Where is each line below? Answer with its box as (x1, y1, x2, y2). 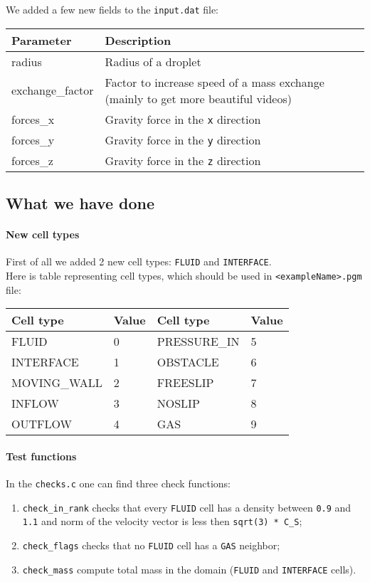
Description (105, 31, 171, 48)
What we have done (6, 192, 155, 214)
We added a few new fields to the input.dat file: (6, 2, 218, 16)
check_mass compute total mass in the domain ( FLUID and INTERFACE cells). (22, 561, 356, 576)
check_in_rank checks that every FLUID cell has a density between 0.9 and (22, 499, 351, 514)
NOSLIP (157, 395, 200, 412)
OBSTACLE (157, 354, 219, 371)
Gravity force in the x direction (105, 110, 261, 127)
